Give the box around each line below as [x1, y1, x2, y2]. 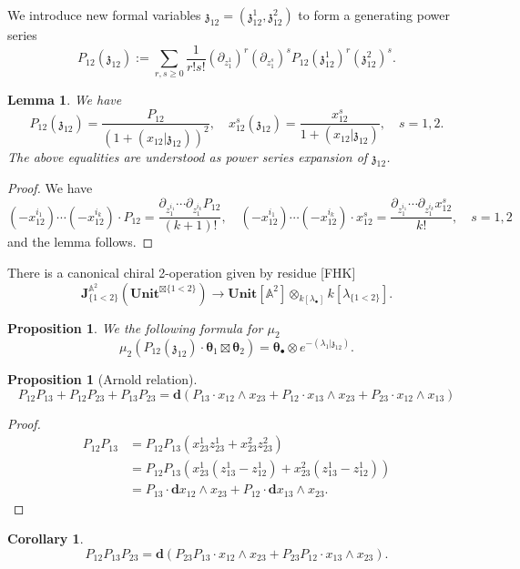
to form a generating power [298, 5, 450, 24]
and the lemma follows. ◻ [7, 232, 154, 251]
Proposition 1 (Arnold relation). [7, 369, 198, 388]
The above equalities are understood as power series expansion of [7, 147, 368, 166]
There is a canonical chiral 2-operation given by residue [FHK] [7, 263, 356, 282]
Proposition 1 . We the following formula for [7, 318, 263, 337]
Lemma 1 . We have [7, 90, 122, 109]
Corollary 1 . [7, 529, 84, 548]
